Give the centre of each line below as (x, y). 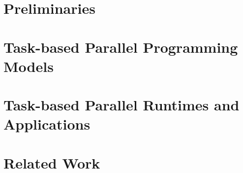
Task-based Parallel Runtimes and (121, 105)
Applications (47, 124)
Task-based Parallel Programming (121, 47)
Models (29, 66)
